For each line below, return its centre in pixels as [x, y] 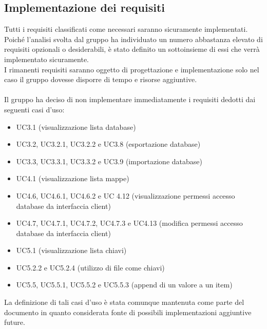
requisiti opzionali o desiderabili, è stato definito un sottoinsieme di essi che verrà [132, 49]
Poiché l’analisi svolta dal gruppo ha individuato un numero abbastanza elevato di [133, 39]
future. [15, 322]
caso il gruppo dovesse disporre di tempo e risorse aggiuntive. [101, 79]
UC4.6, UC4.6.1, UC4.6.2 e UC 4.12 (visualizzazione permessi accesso [126, 195]
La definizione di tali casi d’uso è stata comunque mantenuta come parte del [124, 302]
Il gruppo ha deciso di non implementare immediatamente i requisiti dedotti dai [130, 99]
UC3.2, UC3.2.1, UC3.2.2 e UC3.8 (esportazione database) [108, 144]
